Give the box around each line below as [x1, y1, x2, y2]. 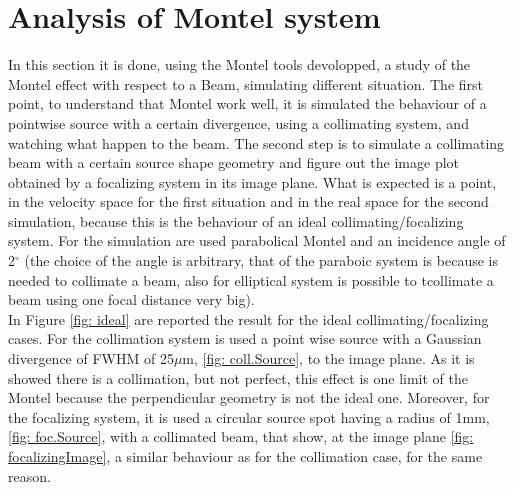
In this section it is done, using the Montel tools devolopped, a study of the [8, 54, 471, 75]
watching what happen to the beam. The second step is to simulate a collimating [8, 132, 505, 153]
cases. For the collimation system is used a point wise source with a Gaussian [8, 328, 482, 349]
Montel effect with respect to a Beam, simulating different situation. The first [8, 73, 484, 94]
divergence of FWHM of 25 [8, 348, 174, 369]
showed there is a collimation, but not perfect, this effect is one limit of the [8, 367, 469, 388]
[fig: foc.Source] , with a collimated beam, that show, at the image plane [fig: [8, 426, 474, 447]
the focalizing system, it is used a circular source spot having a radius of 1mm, [8, 406, 490, 427]
